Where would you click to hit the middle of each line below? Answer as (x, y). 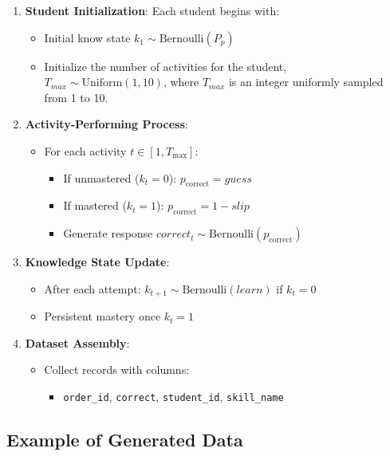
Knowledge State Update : (97, 262)
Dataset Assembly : (77, 342)
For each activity (85, 150)
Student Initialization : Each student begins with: (152, 10)
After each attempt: (93, 288)
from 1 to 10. (76, 97)
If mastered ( (95, 205)
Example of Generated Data (125, 440)
